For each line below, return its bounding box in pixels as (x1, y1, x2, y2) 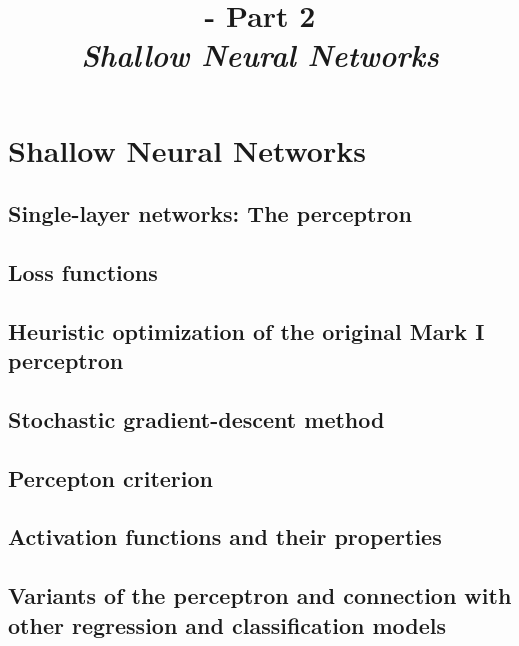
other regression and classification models (8, 609, 447, 640)
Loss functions (8, 256, 158, 287)
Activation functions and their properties (8, 521, 442, 552)
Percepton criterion (8, 462, 213, 493)
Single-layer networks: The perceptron (8, 198, 412, 229)
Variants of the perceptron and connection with (8, 580, 512, 611)
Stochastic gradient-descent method (8, 403, 385, 434)
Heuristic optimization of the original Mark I (8, 315, 485, 346)
